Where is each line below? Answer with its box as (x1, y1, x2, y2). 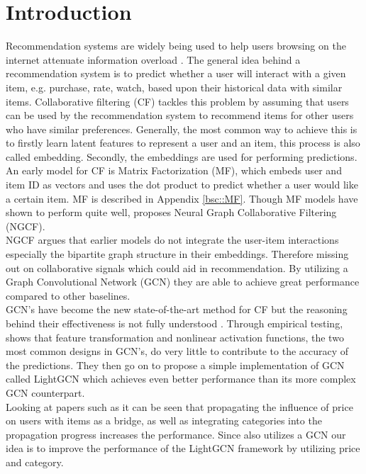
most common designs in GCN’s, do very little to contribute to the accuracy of (6, 344, 349, 359)
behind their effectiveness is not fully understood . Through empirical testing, (6, 316, 343, 330)
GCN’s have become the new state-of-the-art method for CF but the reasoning (6, 302, 348, 317)
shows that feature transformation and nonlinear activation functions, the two (6, 329, 344, 344)
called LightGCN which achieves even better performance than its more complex (6, 371, 356, 386)
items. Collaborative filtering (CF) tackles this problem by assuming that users (6, 94, 349, 108)
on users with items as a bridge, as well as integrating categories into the (6, 413, 322, 428)
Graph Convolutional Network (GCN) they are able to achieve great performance (6, 274, 360, 289)
